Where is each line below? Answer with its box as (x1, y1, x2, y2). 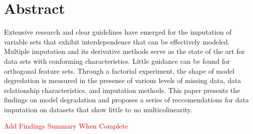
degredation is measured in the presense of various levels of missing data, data (4, 75, 241, 86)
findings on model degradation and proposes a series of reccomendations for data (4, 94, 249, 105)
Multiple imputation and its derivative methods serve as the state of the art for (4, 46, 245, 56)
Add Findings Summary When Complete (4, 121, 128, 131)
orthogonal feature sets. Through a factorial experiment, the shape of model (4, 65, 235, 76)
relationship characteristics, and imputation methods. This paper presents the (4, 85, 240, 95)
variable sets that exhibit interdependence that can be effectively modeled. (4, 36, 230, 46)
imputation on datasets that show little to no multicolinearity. (4, 104, 193, 114)
